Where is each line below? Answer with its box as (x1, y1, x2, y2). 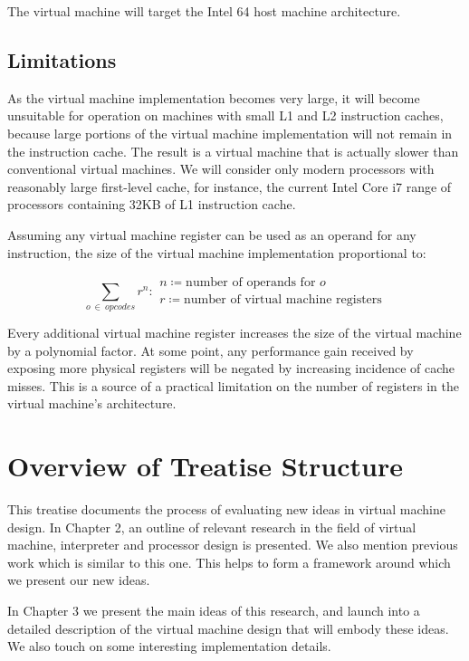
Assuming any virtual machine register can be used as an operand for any (7, 225, 416, 244)
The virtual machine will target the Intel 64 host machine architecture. (7, 2, 401, 20)
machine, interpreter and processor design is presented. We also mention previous (7, 535, 458, 554)
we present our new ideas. (7, 570, 150, 589)
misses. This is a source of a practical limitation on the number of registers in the (7, 376, 459, 395)
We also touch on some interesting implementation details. (7, 637, 331, 656)
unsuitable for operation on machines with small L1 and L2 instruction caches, (7, 106, 444, 125)
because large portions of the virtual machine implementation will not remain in (7, 123, 453, 142)
